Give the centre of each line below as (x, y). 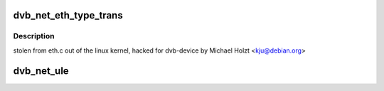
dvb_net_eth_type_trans (68, 15)
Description (34, 36)
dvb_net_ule (41, 71)
